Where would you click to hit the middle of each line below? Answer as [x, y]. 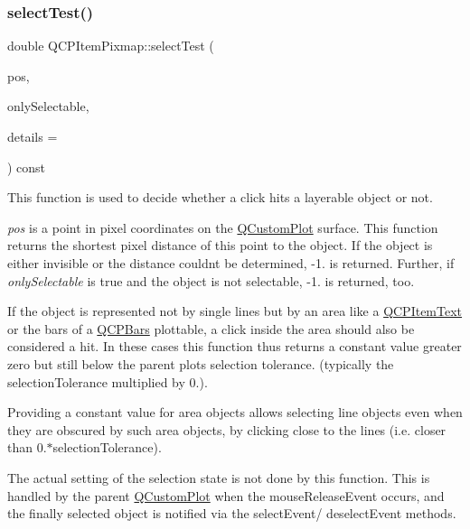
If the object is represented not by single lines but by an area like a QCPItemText [235, 311]
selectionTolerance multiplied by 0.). [108, 381]
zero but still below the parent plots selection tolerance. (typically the [201, 363]
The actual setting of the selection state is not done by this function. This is [219, 477]
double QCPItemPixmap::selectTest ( [111, 46]
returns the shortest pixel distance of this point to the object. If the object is [220, 245]
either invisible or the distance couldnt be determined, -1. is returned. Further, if [231, 262]
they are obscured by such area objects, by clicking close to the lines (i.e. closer [227, 429]
